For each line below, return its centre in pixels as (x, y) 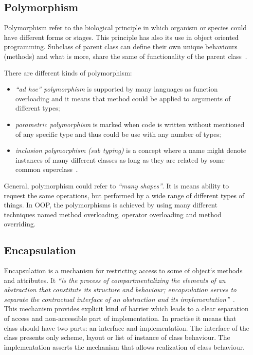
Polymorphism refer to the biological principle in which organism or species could (125, 28)
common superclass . (47, 169)
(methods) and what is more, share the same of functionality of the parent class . (126, 56)
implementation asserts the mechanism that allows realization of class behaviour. (124, 346)
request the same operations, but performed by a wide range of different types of (124, 195)
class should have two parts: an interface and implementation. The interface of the (127, 327)
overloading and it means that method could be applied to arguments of (123, 98)
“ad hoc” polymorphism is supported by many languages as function (117, 89)
